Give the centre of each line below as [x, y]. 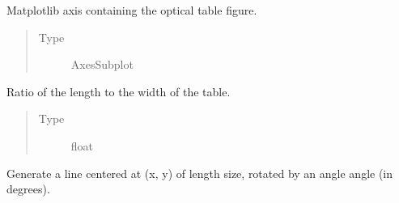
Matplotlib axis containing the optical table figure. [132, 10]
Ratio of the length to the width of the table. [119, 91]
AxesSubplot [102, 64]
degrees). [28, 189]
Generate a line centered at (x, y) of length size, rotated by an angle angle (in [200, 173]
